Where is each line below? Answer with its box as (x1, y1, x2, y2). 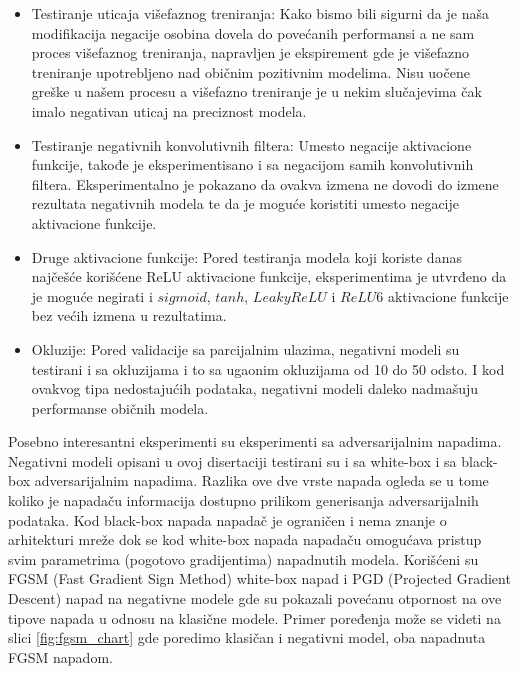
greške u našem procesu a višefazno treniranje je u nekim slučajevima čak (31, 81, 482, 102)
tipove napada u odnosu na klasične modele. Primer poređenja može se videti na (8, 607, 501, 628)
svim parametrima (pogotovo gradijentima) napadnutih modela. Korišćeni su (8, 548, 479, 569)
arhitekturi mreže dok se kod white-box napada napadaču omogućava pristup (8, 529, 482, 550)
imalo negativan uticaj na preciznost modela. (31, 100, 307, 121)
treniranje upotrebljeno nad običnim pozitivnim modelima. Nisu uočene (31, 61, 470, 82)
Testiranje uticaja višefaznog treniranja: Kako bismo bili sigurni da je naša (31, 3, 489, 23)
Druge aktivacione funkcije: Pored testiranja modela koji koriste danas (31, 246, 462, 267)
